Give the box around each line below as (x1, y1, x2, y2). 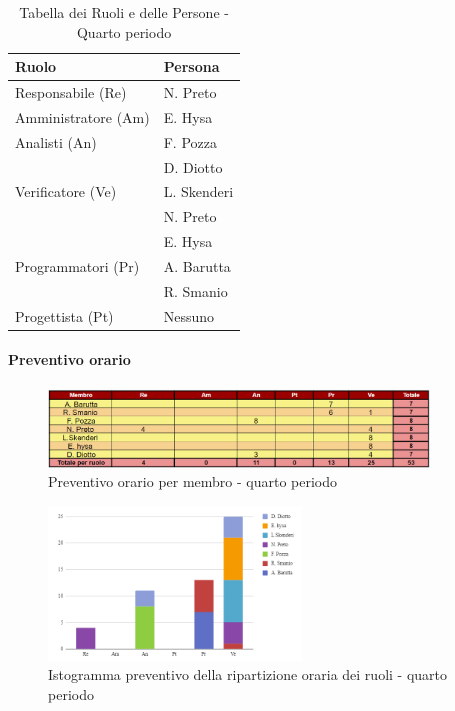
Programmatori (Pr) (15, 255, 140, 276)
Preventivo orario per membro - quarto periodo (48, 471, 338, 492)
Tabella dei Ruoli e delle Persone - (19, 2, 229, 22)
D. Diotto (163, 156, 223, 177)
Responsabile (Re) (15, 82, 127, 103)
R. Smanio (163, 280, 228, 301)
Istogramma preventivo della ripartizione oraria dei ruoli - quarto (48, 664, 448, 685)
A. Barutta (163, 255, 231, 276)
